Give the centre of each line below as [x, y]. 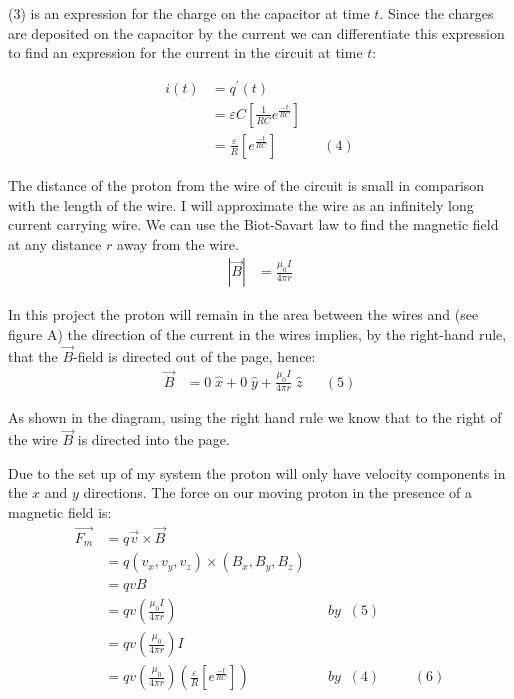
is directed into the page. [153, 439]
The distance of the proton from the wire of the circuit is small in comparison [246, 184]
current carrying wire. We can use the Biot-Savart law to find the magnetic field [253, 224]
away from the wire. [178, 243]
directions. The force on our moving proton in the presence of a [278, 492]
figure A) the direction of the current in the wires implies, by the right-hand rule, [257, 333]
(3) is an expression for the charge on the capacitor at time [189, 13]
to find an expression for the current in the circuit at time [185, 52]
